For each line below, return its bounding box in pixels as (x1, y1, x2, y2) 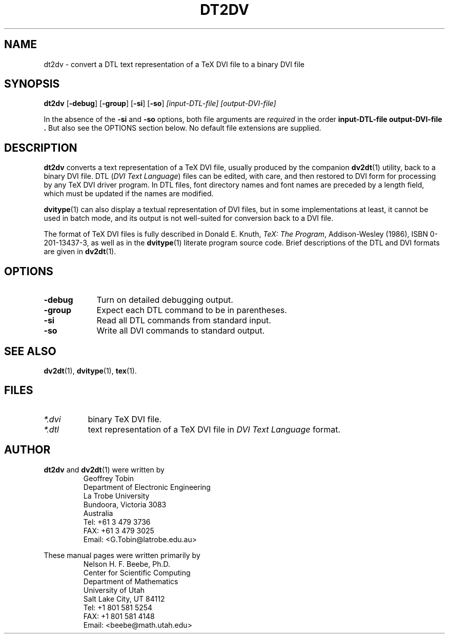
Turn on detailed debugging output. (96, 295, 233, 305)
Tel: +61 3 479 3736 (83, 517, 151, 526)
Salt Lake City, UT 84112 (83, 594, 165, 603)
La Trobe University (83, 491, 150, 500)
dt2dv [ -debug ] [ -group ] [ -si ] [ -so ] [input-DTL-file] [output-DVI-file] (44, 99, 276, 108)
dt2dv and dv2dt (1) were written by (44, 465, 165, 474)
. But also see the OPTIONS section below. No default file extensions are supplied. (44, 124, 321, 133)
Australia (83, 508, 113, 518)
